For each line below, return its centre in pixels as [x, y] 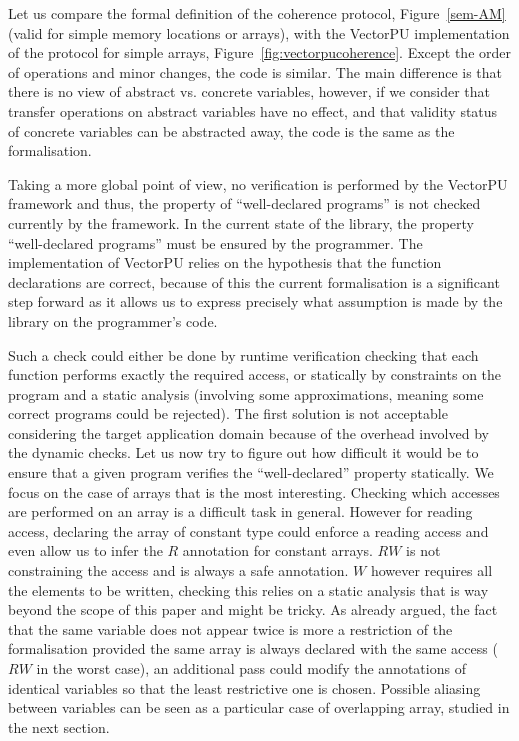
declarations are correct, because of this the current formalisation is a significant [254, 281]
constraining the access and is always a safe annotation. [178, 570]
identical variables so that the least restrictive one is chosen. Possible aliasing [244, 687]
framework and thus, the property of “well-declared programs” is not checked [244, 203]
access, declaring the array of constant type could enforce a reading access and [248, 530]
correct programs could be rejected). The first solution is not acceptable [228, 413]
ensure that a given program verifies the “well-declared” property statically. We [251, 472]
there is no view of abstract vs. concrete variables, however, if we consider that [249, 91]
